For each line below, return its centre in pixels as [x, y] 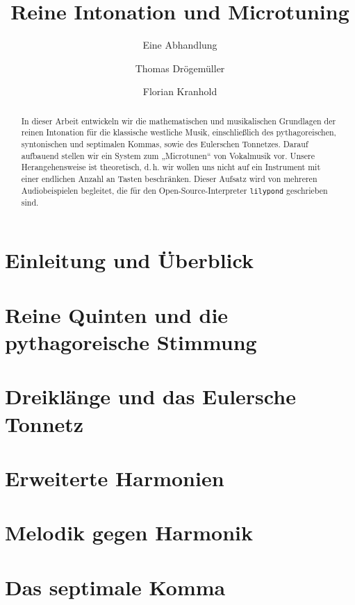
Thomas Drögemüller [180, 68]
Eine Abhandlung [180, 45]
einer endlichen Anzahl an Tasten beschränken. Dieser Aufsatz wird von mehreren [169, 178]
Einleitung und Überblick [129, 260]
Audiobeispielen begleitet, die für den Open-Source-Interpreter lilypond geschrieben [174, 190]
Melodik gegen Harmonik [129, 532]
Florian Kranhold [180, 91]
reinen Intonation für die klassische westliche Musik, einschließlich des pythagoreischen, [179, 132]
